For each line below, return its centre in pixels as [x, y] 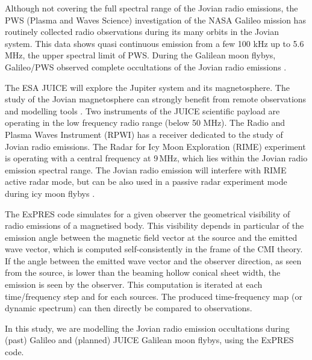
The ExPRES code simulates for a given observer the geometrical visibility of [148, 213]
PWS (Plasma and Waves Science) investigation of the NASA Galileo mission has [155, 20]
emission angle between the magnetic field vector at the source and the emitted [151, 237]
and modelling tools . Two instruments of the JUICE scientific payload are [142, 110]
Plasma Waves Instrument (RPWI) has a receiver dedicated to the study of [144, 134]
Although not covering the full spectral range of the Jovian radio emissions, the [151, 8]
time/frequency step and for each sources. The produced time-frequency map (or [154, 296]
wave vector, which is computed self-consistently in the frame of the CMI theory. [154, 249]
